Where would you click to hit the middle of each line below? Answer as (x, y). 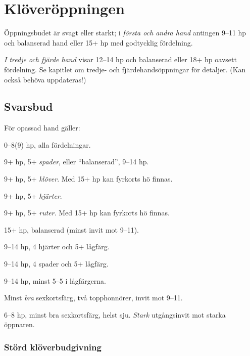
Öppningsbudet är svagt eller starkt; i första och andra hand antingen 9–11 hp (125, 33)
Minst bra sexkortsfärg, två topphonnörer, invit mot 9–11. (93, 298)
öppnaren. (19, 324)
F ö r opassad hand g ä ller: (42, 128)
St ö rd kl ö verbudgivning (53, 347)
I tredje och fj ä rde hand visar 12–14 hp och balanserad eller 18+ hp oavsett (120, 59)
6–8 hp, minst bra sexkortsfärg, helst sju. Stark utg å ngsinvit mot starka (115, 314)
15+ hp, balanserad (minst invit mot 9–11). (71, 229)
